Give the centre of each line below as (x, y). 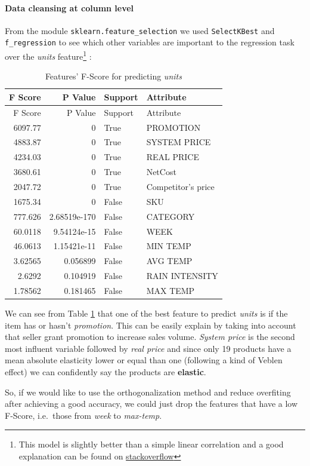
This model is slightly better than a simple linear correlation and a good (151, 444)
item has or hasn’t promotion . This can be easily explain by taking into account (151, 325)
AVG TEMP (169, 261)
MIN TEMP (169, 246)
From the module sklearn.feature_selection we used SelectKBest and (140, 30)
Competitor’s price (180, 187)
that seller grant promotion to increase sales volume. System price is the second (150, 337)
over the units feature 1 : (48, 55)
